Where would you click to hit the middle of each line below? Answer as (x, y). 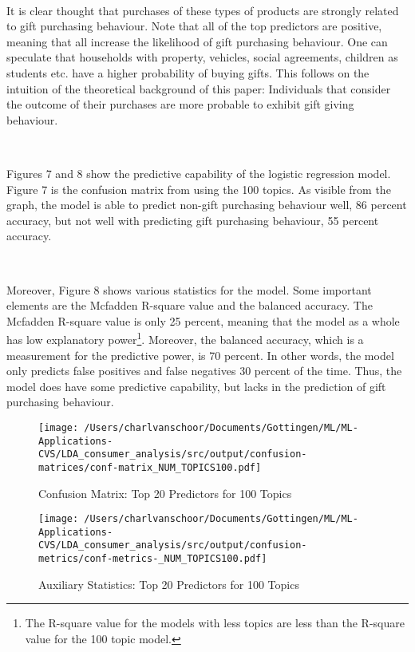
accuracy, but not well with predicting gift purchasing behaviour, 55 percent (193, 220)
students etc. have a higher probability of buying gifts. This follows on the (188, 72)
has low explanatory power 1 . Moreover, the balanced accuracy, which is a (185, 338)
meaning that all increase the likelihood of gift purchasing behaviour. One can (197, 41)
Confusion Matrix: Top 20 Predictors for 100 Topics (165, 493)
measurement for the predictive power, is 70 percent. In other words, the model (200, 355)
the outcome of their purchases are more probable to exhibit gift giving (180, 104)
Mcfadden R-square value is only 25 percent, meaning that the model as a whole (203, 320)
